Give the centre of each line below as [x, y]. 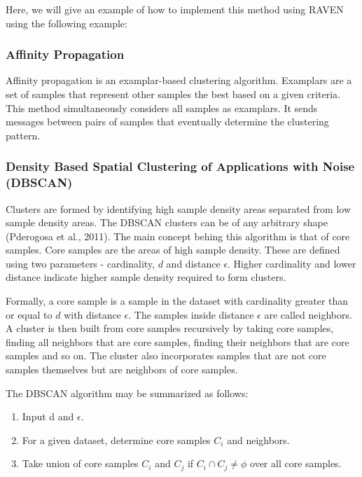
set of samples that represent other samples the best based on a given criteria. [173, 94]
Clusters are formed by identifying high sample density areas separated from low [179, 208]
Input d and [48, 416]
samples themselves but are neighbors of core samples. [122, 369]
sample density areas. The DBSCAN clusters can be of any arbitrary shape [167, 222]
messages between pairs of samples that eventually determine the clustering [167, 122]
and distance [193, 263]
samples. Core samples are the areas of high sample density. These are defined [173, 250]
